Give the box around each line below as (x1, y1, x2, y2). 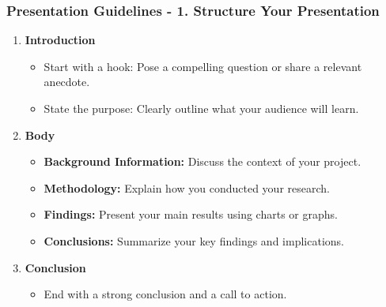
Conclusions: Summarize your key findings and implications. (44, 232, 344, 249)
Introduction (25, 32, 96, 48)
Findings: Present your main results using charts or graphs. (44, 206, 338, 223)
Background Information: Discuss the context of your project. (44, 153, 361, 170)
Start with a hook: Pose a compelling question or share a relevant (44, 58, 362, 74)
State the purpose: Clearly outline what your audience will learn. (44, 100, 359, 116)
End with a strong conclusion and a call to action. (44, 286, 287, 302)
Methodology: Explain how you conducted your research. (44, 179, 330, 196)
